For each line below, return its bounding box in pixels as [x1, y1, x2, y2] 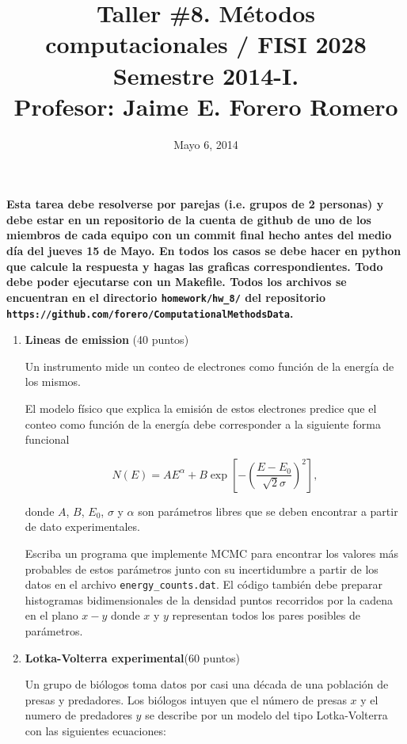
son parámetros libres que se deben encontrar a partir [138, 502, 398, 519]
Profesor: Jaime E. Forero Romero [13, 90, 398, 122]
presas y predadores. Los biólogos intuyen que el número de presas [25, 691, 347, 708]
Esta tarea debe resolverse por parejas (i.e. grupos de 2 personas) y [6, 196, 384, 212]
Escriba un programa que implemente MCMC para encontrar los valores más [25, 544, 399, 561]
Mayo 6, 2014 [173, 135, 238, 152]
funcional [25, 431, 70, 448]
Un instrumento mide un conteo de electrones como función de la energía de [25, 357, 394, 374]
